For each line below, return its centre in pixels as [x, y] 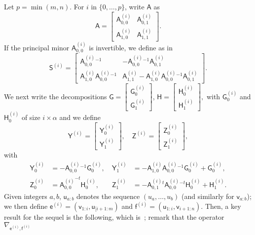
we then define [26, 206]
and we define [80, 117]
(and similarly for [208, 196]
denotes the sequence [108, 196]
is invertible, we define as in [131, 47]
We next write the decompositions [55, 96]
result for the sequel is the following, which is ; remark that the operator [114, 217]
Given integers [26, 196]
